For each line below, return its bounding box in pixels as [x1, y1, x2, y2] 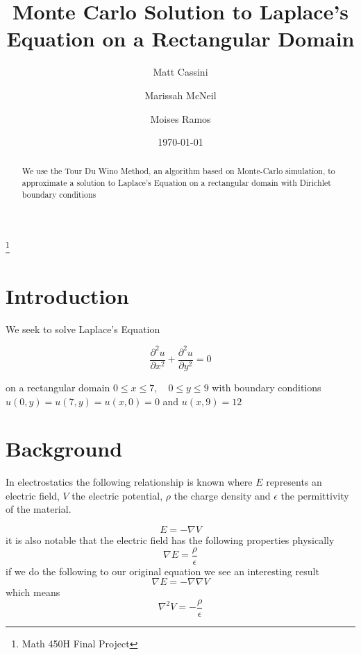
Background [6, 434, 123, 463]
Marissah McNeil [144, 87, 217, 102]
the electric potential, [72, 488, 163, 502]
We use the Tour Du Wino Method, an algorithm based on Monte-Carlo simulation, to [22, 165, 335, 177]
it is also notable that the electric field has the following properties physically [6, 533, 335, 547]
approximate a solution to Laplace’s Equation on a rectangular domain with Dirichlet [22, 177, 331, 189]
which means [6, 585, 60, 599]
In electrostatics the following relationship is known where [6, 475, 253, 489]
